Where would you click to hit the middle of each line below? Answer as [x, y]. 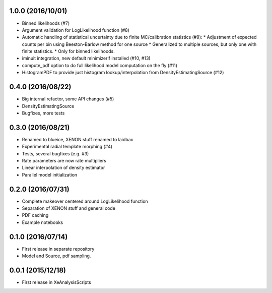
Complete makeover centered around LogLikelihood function [85, 201]
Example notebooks [42, 222]
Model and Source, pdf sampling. [56, 256]
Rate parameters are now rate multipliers [64, 161]
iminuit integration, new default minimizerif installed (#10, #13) [86, 58]
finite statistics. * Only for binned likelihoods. [69, 51]
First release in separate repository [58, 249]
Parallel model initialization [50, 174]
